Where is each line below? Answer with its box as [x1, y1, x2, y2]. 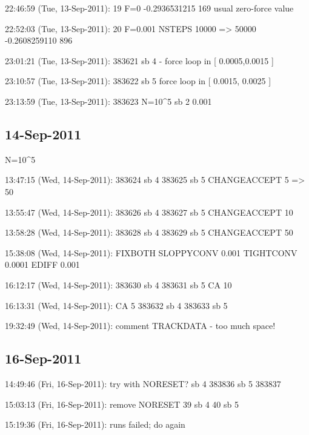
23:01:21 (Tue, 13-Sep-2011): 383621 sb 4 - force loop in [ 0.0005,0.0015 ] [5, 54, 274, 67]
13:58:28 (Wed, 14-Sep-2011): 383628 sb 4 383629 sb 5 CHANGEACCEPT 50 [5, 226, 293, 239]
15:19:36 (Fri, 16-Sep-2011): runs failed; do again [5, 418, 185, 431]
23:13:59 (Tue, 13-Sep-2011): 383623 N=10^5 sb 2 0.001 [5, 95, 212, 107]
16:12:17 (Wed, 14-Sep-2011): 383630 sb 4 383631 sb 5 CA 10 [5, 278, 232, 291]
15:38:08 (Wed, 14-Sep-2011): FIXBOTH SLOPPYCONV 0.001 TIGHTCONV [5, 246, 297, 259]
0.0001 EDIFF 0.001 [5, 258, 80, 271]
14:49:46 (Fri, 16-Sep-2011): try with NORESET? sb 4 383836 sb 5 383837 [5, 377, 281, 390]
